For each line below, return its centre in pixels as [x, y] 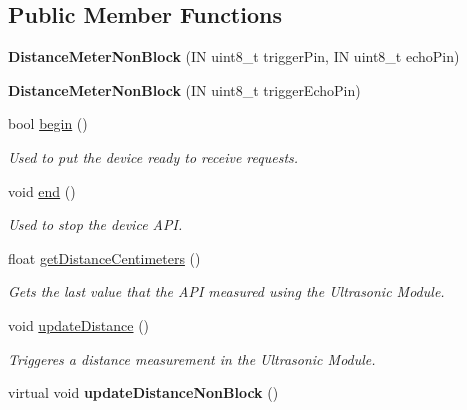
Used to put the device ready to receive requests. [153, 156]
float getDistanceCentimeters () [104, 257]
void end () [42, 190]
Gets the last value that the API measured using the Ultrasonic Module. [226, 291]
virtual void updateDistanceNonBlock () [143, 392]
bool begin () [48, 123]
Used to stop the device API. [95, 224]
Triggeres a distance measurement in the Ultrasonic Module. [192, 358]
